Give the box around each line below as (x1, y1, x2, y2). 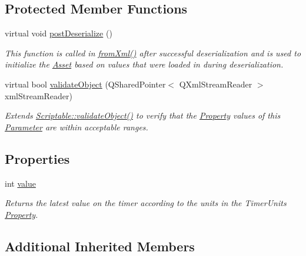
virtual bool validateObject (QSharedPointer (5, 78, 166, 90)
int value (5, 177, 36, 189)
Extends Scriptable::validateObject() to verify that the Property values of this (5, 109, 281, 122)
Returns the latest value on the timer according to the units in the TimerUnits (5, 197, 287, 209)
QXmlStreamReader (179, 78, 252, 90)
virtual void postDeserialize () (5, 27, 112, 39)
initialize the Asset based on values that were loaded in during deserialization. (5, 58, 284, 70)
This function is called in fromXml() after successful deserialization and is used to (5, 46, 301, 59)
